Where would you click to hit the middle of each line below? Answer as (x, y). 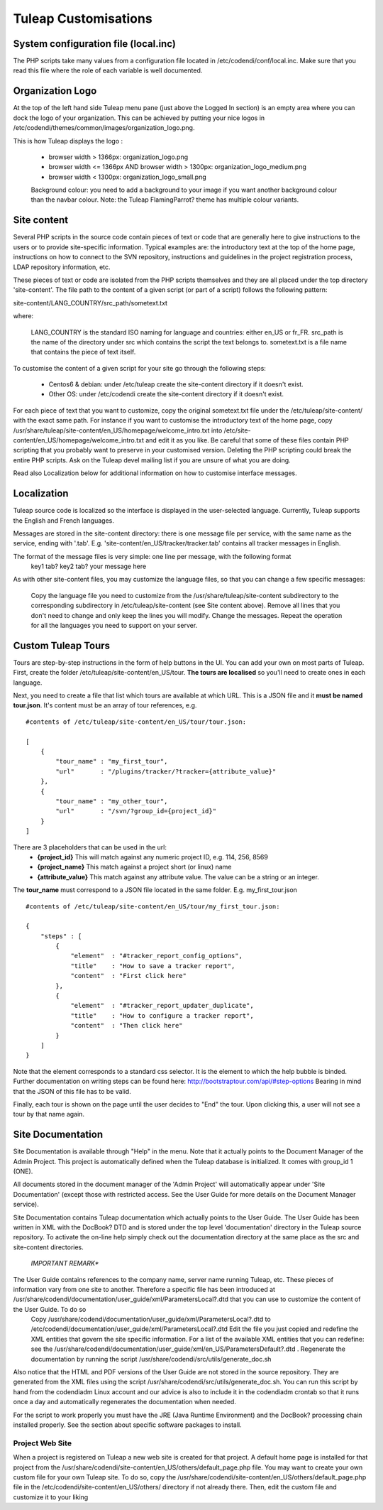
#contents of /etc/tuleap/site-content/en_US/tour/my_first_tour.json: (153, 906)
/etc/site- (237, 430)
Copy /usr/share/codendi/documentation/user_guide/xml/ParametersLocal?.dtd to (151, 1319)
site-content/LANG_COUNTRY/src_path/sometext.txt (90, 303)
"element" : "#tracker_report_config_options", (156, 956)
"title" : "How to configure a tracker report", (162, 1015)
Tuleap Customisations (83, 18)
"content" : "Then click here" (127, 1026)
